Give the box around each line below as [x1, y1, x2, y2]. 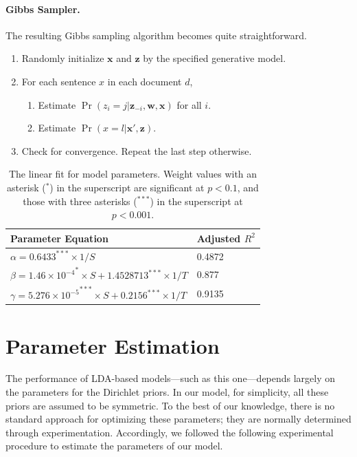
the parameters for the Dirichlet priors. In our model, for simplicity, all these [5, 385, 329, 399]
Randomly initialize [21, 51, 104, 65]
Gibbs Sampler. [5, 1, 80, 16]
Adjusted [196, 231, 241, 245]
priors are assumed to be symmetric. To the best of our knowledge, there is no [5, 398, 335, 412]
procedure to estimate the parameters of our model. [5, 438, 223, 453]
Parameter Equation [10, 231, 108, 245]
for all [176, 97, 202, 111]
